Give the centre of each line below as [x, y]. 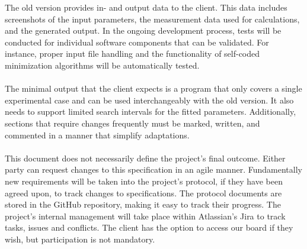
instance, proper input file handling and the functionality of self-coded [132, 54]
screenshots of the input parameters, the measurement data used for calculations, [152, 19]
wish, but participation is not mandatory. [80, 239]
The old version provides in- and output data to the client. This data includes [146, 7]
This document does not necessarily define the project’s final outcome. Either [145, 158]
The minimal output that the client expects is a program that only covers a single [153, 88]
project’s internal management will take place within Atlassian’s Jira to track [145, 216]
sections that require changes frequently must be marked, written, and [132, 123]
